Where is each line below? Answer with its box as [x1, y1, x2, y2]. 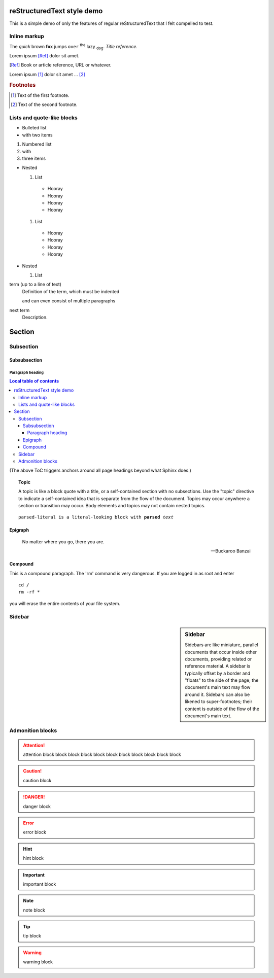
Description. [22, 315, 48, 320]
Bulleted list [22, 125, 47, 131]
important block [23, 881, 56, 887]
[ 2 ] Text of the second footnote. [11, 101, 78, 108]
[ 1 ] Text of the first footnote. [11, 92, 70, 98]
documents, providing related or [185, 656, 252, 662]
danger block [23, 803, 51, 809]
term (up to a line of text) [9, 282, 62, 288]
